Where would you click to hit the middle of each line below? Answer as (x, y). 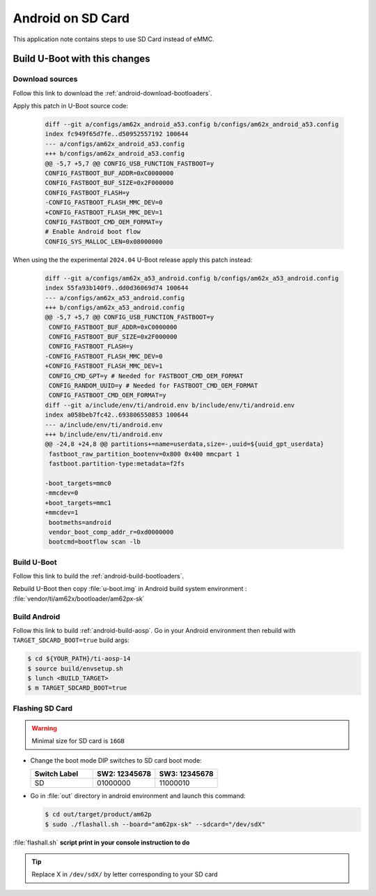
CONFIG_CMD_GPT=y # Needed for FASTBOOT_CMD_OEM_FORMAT (146, 376)
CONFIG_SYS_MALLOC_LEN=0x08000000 (104, 241)
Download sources (45, 79)
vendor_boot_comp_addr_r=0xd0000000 (111, 532)
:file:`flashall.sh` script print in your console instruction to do (101, 842)
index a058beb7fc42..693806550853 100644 (117, 415)
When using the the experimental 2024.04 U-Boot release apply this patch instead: (133, 260)
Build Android (37, 616)
